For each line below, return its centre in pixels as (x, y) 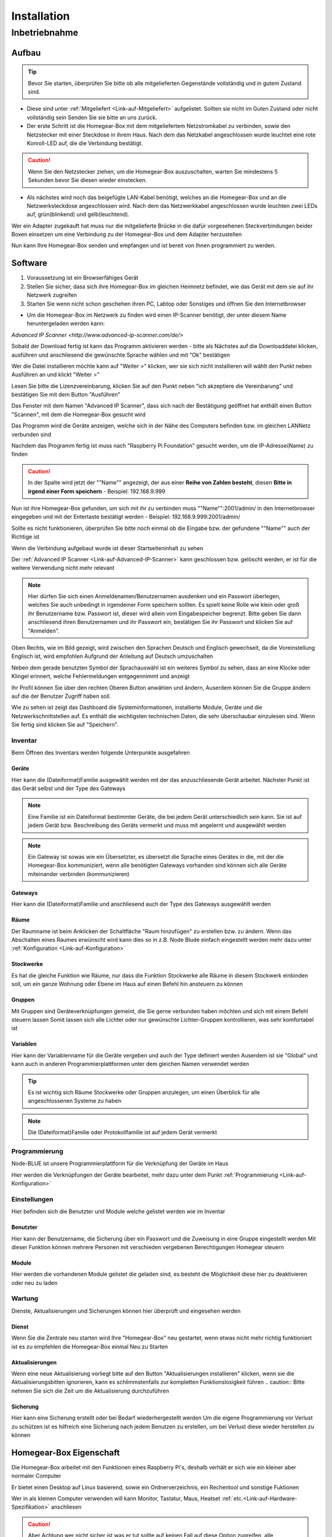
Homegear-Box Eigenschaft (65, 1452)
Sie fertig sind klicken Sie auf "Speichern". (65, 725)
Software (29, 263)
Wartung (25, 1298)
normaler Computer (36, 1476)
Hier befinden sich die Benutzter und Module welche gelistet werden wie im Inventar (118, 1212)
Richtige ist (26, 537)
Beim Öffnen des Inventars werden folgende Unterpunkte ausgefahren (101, 753)
